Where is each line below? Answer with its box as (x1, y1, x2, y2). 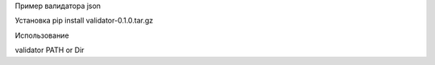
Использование (14, 30, 69, 40)
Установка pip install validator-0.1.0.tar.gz (14, 16, 154, 26)
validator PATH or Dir (14, 45, 85, 55)
